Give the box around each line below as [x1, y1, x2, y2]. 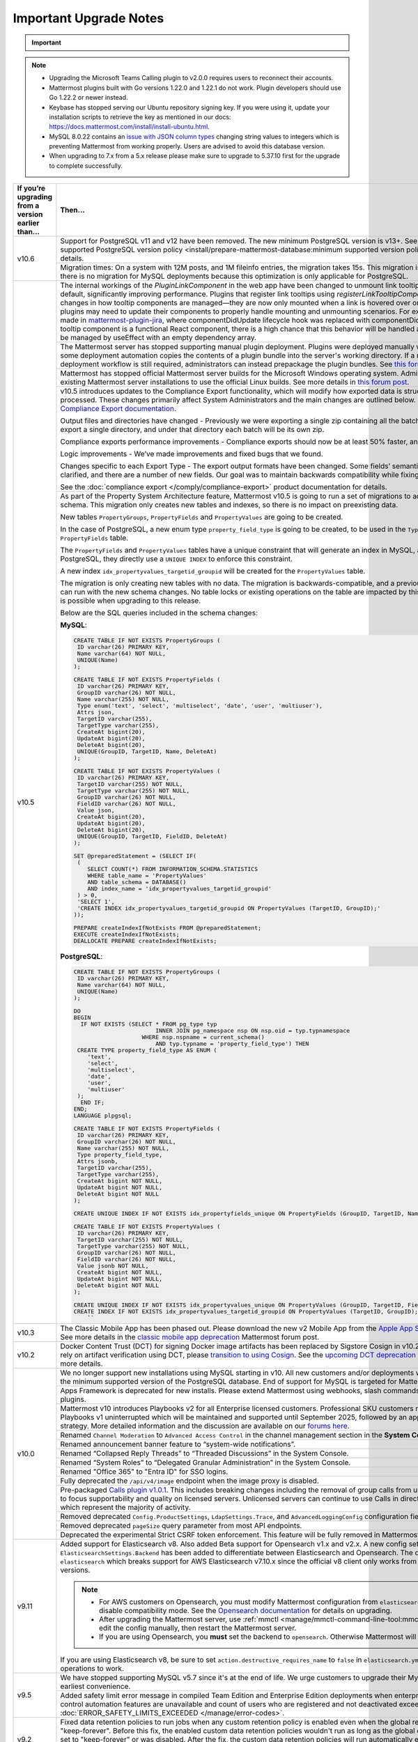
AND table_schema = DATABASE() [87, 879, 187, 886]
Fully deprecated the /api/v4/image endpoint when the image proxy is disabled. [60, 1476, 320, 1486]
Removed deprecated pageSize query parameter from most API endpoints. [60, 1520, 302, 1530]
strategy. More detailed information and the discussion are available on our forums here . [60, 1421, 350, 1431]
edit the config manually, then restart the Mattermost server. [98, 1623, 297, 1633]
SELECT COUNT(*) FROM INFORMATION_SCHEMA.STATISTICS [87, 865, 258, 873]
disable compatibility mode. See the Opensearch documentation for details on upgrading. [98, 1605, 393, 1615]
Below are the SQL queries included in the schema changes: [60, 608, 258, 618]
